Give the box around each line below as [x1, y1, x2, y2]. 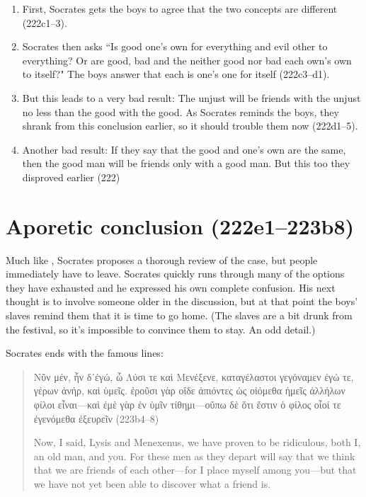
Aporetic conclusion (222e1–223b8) [6, 211, 355, 240]
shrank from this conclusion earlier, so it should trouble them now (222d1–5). [22, 118, 358, 133]
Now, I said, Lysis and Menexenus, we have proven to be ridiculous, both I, [33, 435, 361, 450]
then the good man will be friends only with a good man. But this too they [22, 156, 350, 171]
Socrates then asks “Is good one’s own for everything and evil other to [22, 39, 328, 54]
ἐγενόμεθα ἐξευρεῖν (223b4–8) [33, 411, 159, 425]
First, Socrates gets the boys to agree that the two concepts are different [22, 1, 338, 16]
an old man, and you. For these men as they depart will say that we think [33, 448, 355, 463]
